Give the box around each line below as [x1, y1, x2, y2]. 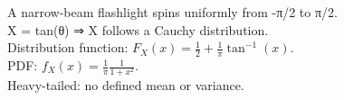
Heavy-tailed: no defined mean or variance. [7, 76, 244, 95]
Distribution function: [7, 38, 129, 57]
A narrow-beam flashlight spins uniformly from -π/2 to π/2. [7, 3, 338, 21]
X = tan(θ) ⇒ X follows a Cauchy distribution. [7, 20, 269, 39]
